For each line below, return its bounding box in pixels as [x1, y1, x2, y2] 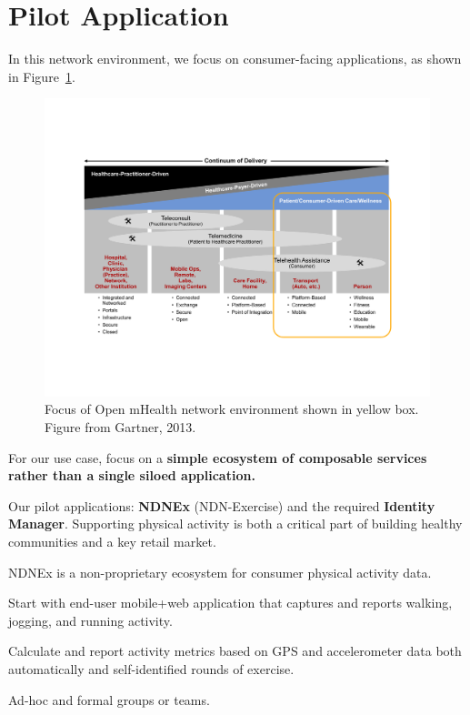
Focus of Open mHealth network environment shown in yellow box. [45, 399, 419, 418]
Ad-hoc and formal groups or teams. [8, 690, 210, 709]
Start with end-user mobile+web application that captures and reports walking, [8, 593, 453, 612]
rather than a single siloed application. [8, 466, 255, 485]
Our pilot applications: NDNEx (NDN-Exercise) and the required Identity [8, 496, 435, 515]
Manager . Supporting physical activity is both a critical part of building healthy [8, 514, 463, 533]
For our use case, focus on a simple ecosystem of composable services [8, 448, 427, 467]
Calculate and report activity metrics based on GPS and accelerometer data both [8, 641, 462, 660]
